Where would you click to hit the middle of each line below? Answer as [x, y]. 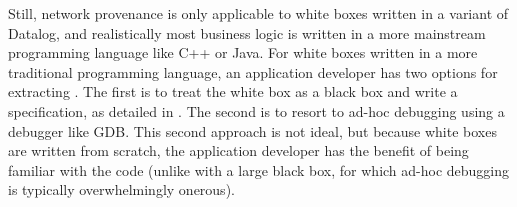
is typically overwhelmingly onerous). [121, 189]
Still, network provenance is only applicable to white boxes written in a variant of [258, 13]
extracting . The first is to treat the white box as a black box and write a [233, 91]
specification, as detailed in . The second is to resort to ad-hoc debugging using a [256, 110]
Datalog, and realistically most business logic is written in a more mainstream [247, 32]
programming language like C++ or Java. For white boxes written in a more [243, 52]
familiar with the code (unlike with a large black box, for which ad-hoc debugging [259, 169]
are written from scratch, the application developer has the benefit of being [238, 150]
